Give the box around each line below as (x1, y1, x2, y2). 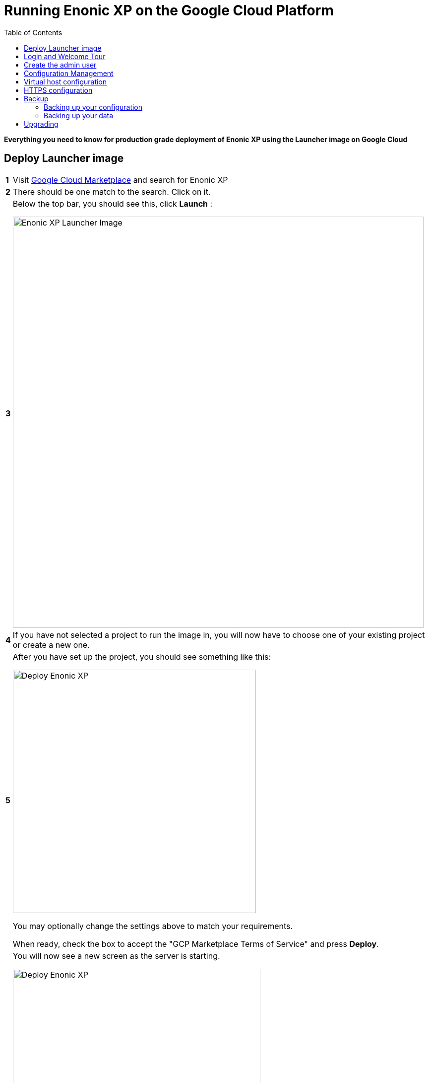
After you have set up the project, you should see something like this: (12, 651, 271, 662)
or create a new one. (12, 639, 90, 650)
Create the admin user (24, 60, 97, 69)
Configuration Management (24, 69, 114, 77)
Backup (24, 94, 49, 103)
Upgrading (24, 119, 59, 128)
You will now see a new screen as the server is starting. (12, 950, 220, 961)
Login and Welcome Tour (24, 52, 106, 61)
